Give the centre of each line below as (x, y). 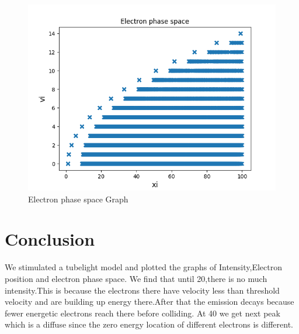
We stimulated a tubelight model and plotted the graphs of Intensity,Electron (143, 267)
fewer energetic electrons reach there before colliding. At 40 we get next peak (142, 313)
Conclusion (50, 239)
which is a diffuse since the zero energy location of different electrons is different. (149, 324)
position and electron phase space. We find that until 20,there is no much (136, 278)
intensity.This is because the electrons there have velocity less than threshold (142, 290)
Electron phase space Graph (78, 199)
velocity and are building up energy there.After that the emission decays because (149, 302)
